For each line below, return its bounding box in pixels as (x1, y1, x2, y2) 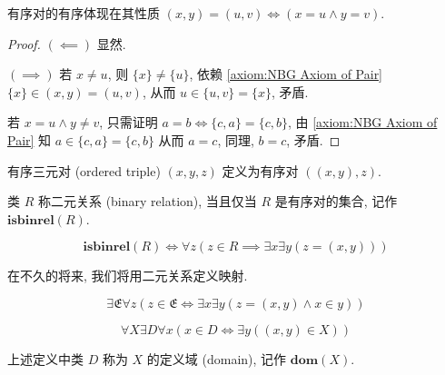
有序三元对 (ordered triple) (7, 161, 161, 180)
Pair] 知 (7, 130, 52, 149)
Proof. (7, 34, 41, 53)
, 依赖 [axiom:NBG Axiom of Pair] (189, 64, 383, 84)
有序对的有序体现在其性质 (7, 4, 160, 22)
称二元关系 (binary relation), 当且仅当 (37, 192, 257, 211)
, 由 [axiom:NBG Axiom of (287, 113, 438, 132)
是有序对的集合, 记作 (274, 192, 398, 211)
